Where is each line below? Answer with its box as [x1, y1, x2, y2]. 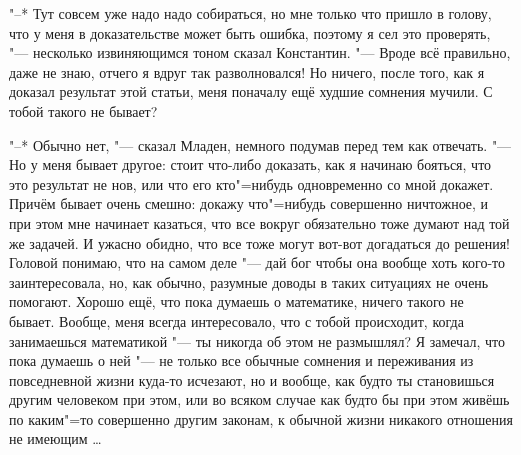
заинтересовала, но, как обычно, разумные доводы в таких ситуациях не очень [9, 271, 489, 292]
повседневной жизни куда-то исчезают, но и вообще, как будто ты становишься [9, 369, 495, 390]
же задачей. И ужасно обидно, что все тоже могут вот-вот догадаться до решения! [9, 232, 510, 253]
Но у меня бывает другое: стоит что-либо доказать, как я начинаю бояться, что [9, 154, 492, 175]
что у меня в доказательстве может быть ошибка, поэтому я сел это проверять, [9, 22, 491, 43]
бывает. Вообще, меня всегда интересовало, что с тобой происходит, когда [9, 310, 464, 331]
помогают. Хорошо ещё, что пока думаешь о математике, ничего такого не [9, 291, 464, 312]
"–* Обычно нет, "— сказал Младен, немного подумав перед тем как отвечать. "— [9, 134, 512, 155]
